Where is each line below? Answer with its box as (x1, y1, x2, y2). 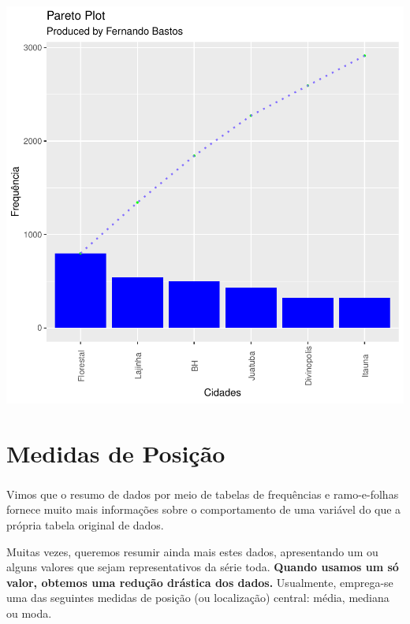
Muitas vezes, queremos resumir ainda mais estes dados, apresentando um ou (6, 543, 378, 559)
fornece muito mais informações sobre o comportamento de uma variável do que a (6, 501, 401, 518)
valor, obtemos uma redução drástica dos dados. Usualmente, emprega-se (6, 574, 393, 590)
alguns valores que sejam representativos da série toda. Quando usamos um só (6, 559, 399, 575)
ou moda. (6, 604, 52, 621)
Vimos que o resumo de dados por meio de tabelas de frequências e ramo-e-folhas (6, 485, 399, 502)
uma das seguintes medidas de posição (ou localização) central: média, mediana (6, 589, 389, 606)
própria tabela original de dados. (6, 517, 164, 533)
